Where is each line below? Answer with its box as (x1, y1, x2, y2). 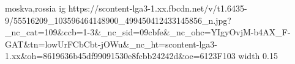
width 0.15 (238, 49, 278, 62)
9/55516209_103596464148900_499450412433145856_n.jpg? (5, 13, 231, 26)
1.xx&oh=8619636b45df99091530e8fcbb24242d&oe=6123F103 (5, 49, 236, 62)
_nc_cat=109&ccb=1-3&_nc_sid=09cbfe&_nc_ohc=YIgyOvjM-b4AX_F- (5, 26, 291, 38)
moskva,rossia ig (5, 2, 66, 14)
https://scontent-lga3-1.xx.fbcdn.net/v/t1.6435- (68, 2, 247, 14)
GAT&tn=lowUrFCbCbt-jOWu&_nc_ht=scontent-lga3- (5, 37, 217, 50)
